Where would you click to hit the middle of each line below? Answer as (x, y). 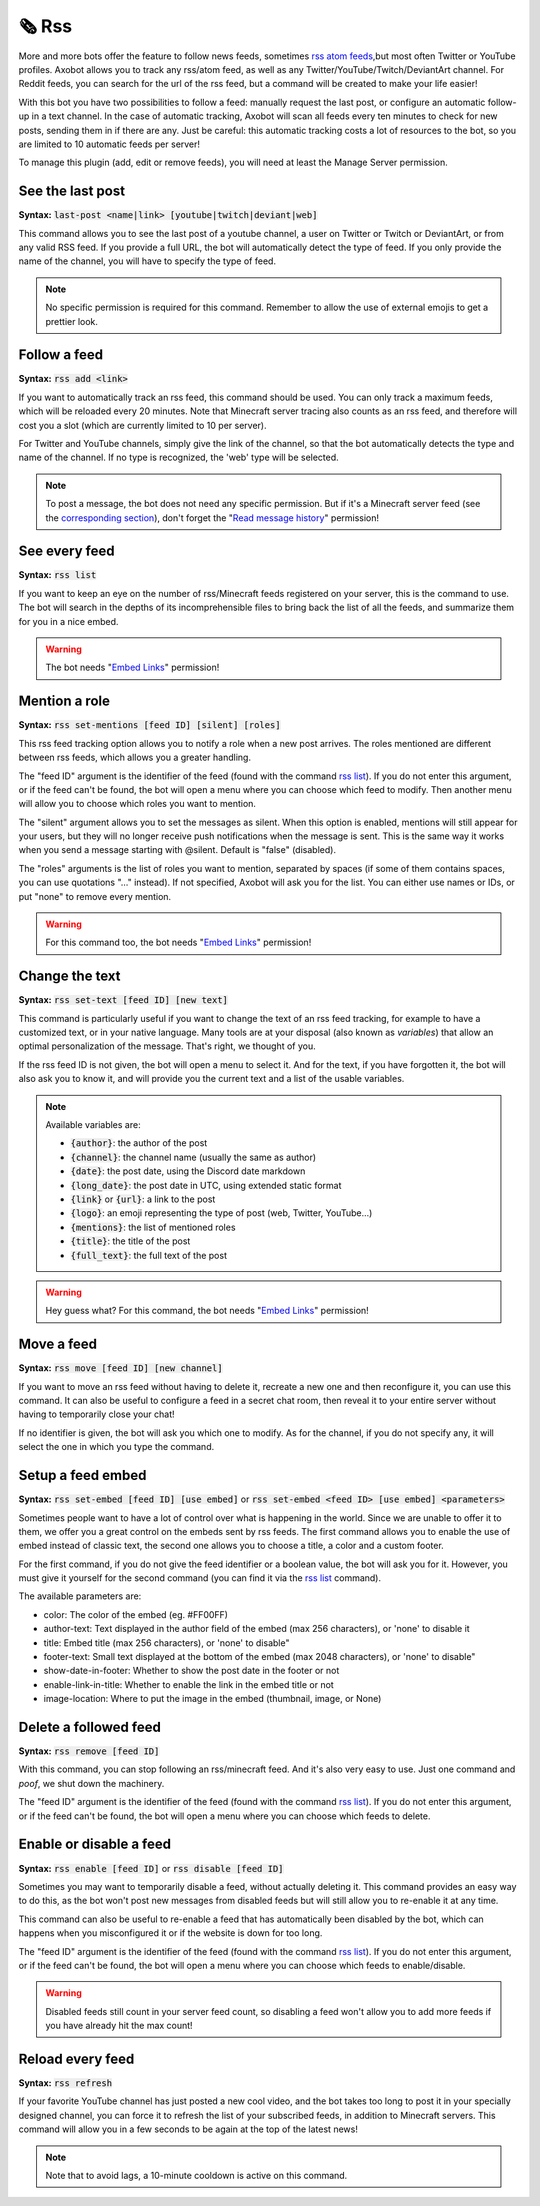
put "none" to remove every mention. (95, 896)
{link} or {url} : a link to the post (143, 1199)
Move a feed (58, 1344)
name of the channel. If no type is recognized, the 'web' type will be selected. (178, 457)
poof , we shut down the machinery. (91, 1783)
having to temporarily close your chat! (96, 1414)
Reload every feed (76, 2058)
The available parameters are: (80, 1596)
